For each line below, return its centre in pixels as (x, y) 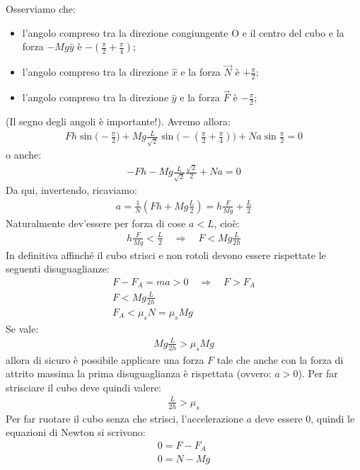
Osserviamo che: (41, 8)
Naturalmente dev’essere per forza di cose (96, 223)
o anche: (24, 155)
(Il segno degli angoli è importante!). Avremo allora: (118, 121)
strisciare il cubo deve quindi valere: (83, 387)
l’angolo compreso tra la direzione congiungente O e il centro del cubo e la (183, 32)
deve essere (279, 418)
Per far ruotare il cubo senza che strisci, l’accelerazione (124, 418)
